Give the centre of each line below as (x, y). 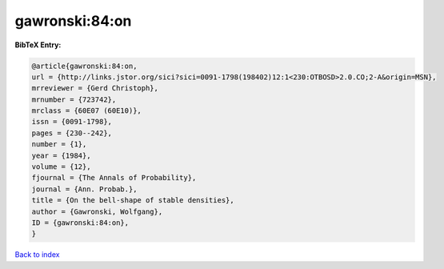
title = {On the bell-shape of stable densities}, (133, 201)
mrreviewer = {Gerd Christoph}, (95, 88)
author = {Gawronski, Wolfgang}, (97, 211)
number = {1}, (59, 145)
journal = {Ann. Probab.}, (84, 189)
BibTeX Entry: (38, 45)
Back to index (37, 255)
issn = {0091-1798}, (72, 122)
